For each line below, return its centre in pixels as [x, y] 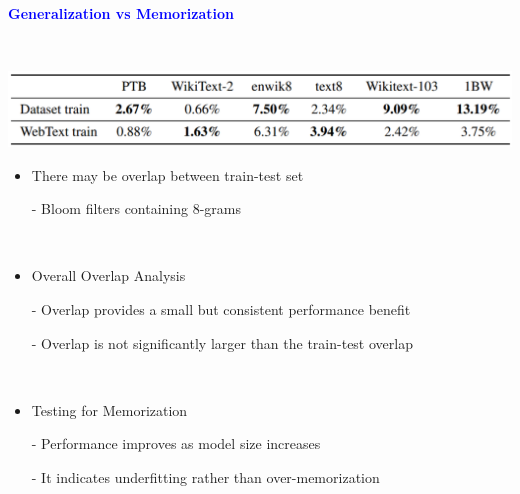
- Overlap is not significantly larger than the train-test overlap [222, 342]
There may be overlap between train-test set [167, 174]
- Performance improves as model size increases [176, 443]
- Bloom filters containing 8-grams [136, 208]
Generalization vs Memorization [121, 13]
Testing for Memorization [109, 409]
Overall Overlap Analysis [108, 275]
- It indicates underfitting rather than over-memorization [205, 476]
